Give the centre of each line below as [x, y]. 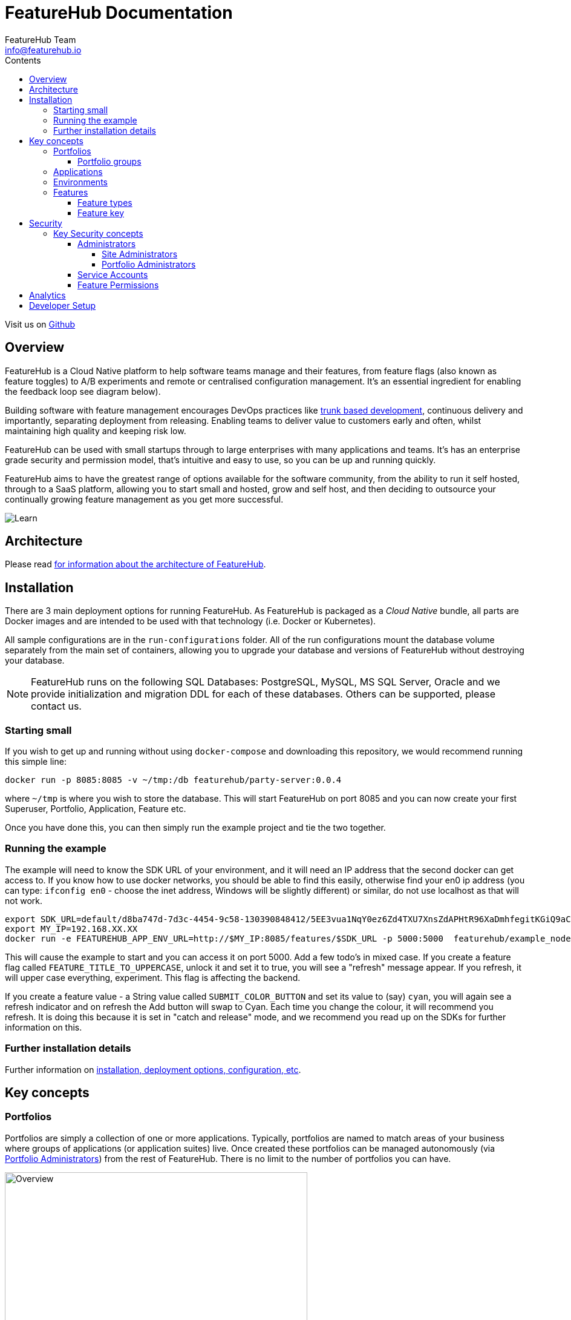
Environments [80, 182]
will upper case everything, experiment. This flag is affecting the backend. [153, 977]
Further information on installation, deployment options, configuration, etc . [153, 1069]
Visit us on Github [40, 324]
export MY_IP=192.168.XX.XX [71, 929]
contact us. [56, 706]
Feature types [105, 202]
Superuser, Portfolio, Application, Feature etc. [96, 809]
